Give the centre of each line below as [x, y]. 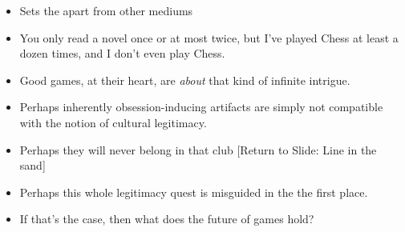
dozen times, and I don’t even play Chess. [122, 53]
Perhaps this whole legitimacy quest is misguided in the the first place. [194, 192]
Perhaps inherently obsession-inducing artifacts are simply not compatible [201, 107]
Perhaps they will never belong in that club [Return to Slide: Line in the [198, 149]
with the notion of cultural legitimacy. [113, 122]
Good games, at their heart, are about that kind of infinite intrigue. [185, 80]
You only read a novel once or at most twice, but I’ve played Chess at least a [209, 37]
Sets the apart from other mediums [106, 10]
